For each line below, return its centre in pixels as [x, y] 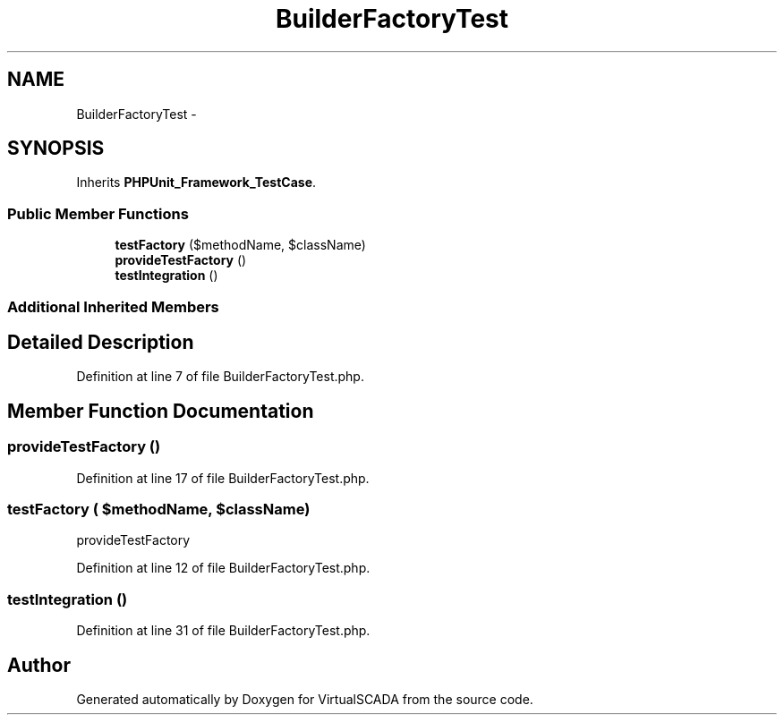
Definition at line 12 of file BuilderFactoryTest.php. [223, 568]
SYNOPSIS [56, 149]
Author [39, 665]
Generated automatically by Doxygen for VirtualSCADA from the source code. [305, 699]
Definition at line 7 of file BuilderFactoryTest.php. [220, 377]
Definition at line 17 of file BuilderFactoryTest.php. [223, 478]
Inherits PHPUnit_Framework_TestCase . [196, 183]
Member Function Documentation [161, 411]
